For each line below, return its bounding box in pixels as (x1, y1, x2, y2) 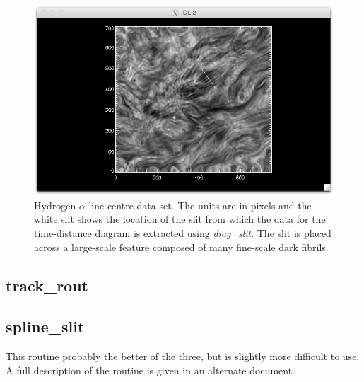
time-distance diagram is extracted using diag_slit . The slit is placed (34, 226, 331, 240)
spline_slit (6, 316, 85, 337)
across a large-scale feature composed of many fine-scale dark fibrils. (34, 239, 329, 254)
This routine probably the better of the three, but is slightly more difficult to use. (6, 349, 360, 364)
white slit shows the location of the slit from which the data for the (34, 212, 326, 226)
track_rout (6, 274, 88, 296)
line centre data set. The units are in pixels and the (88, 197, 312, 212)
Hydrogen (34, 197, 76, 212)
